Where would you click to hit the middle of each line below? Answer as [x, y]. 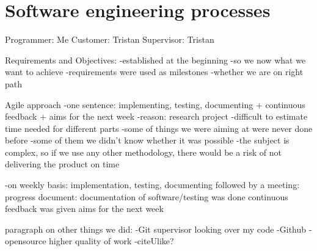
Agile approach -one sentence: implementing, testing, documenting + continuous [155, 104]
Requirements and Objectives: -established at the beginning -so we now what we [155, 60]
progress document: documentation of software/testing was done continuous [147, 196]
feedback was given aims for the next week [84, 209]
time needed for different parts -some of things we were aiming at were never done [159, 128]
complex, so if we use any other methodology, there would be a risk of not [143, 152]
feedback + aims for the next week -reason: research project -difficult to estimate [156, 116]
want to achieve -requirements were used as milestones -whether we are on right [154, 72]
